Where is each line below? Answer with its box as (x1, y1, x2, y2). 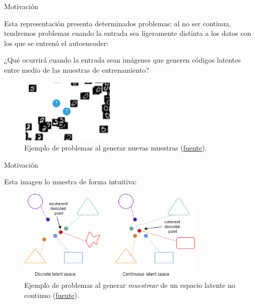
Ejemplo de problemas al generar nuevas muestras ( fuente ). (24, 142, 207, 153)
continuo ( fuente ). (24, 289, 79, 300)
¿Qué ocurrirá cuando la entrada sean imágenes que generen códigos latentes (4, 55, 241, 65)
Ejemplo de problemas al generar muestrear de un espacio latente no (24, 279, 235, 290)
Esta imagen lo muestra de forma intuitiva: (4, 176, 137, 187)
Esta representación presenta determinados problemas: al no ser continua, (4, 18, 231, 28)
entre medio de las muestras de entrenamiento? (4, 64, 149, 75)
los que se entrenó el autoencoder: (4, 37, 109, 48)
